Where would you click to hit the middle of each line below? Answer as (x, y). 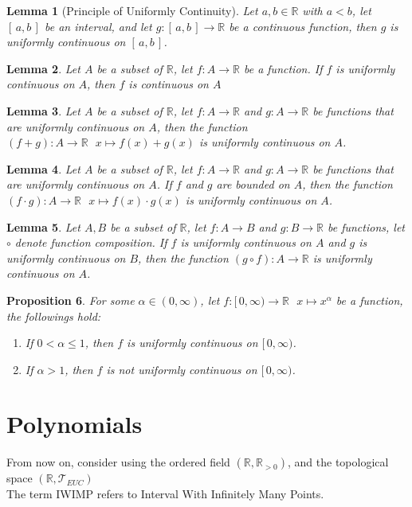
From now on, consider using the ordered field (118, 462)
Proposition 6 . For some (71, 300)
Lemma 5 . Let (43, 226)
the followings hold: (54, 316)
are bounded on (253, 184)
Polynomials (75, 424)
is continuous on (169, 84)
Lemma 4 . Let (43, 168)
